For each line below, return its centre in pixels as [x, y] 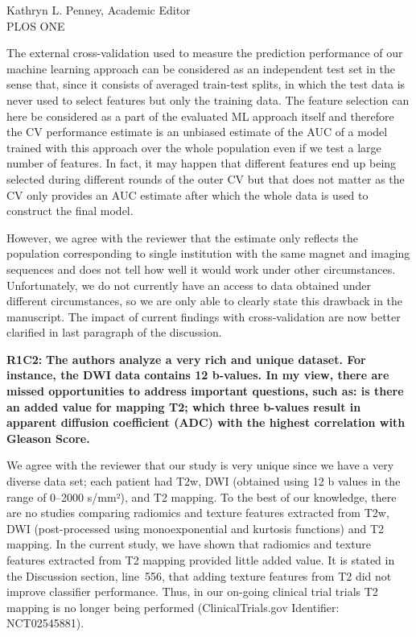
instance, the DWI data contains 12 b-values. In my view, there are [198, 375]
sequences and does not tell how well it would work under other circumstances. [201, 269]
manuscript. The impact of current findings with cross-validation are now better [204, 316]
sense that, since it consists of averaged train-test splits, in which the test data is [206, 84]
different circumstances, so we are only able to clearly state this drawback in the [205, 301]
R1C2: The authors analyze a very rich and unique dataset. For [186, 359]
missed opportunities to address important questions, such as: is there [205, 391]
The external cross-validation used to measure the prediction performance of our [205, 53]
